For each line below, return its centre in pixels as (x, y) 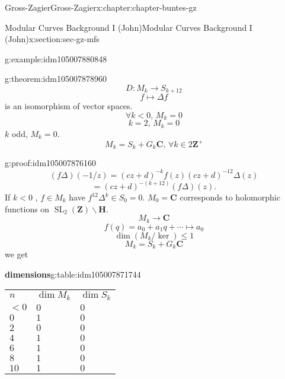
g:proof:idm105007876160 (51, 163)
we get (17, 254)
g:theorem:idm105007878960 (56, 79)
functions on (27, 208)
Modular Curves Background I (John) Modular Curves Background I (129, 27)
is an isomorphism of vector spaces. (69, 106)
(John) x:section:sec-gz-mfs (52, 39)
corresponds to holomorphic (230, 197)
